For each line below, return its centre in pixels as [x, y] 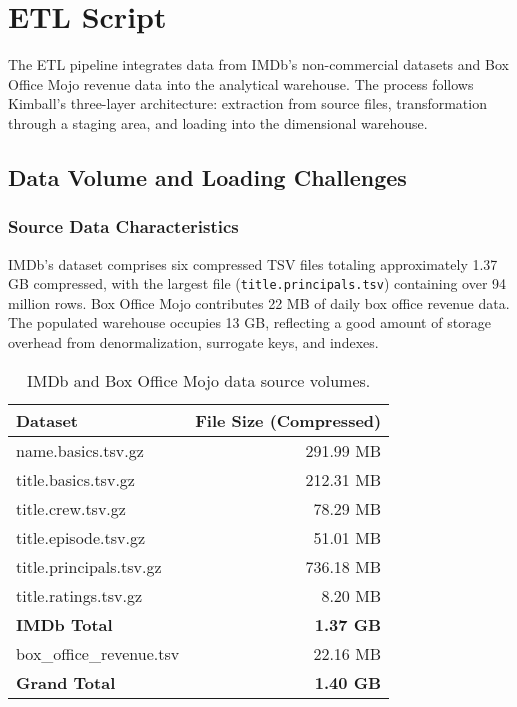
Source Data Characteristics [123, 226]
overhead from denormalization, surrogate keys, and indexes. [193, 341]
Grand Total [66, 682]
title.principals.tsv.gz [89, 566]
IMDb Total [64, 624]
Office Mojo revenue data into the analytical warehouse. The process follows [241, 83]
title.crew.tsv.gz [71, 508]
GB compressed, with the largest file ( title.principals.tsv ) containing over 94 [257, 283]
